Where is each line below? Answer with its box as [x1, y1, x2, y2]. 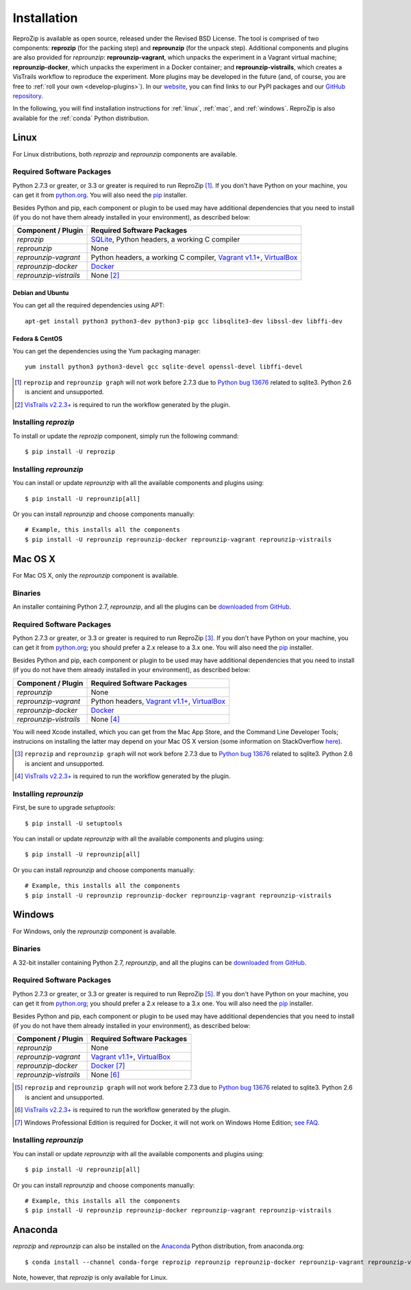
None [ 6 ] [90, 1070, 120, 1080]
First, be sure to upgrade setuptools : [12, 804, 116, 812]
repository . [12, 91, 44, 99]
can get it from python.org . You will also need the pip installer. [12, 191, 188, 199]
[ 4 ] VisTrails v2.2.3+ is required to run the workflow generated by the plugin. [14, 772, 231, 780]
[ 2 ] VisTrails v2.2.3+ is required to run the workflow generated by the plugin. [14, 400, 231, 408]
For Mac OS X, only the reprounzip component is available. [12, 571, 179, 579]
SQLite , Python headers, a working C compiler [90, 235, 240, 244]
